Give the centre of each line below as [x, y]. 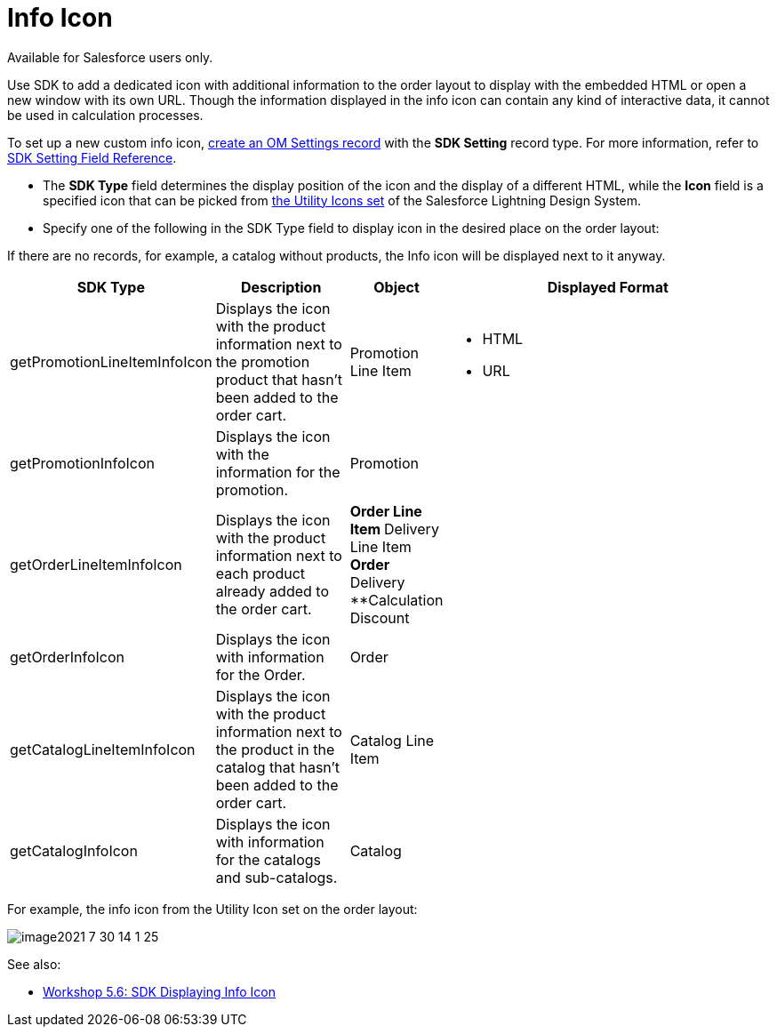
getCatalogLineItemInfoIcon [103, 749]
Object [397, 287]
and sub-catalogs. [276, 877]
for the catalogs [268, 859]
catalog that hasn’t [278, 767]
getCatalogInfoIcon [74, 850]
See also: [34, 964]
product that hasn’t [279, 379]
